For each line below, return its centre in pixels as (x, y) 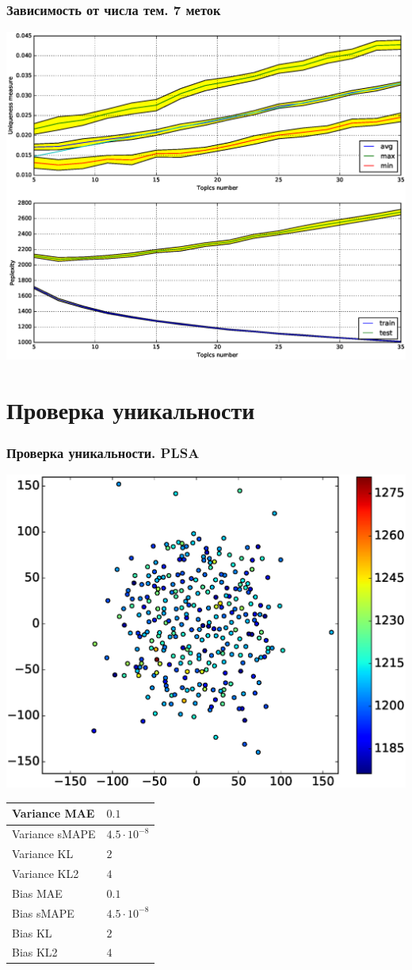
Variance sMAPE (54, 834)
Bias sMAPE (43, 912)
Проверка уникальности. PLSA (103, 452)
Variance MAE (53, 813)
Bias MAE (37, 893)
